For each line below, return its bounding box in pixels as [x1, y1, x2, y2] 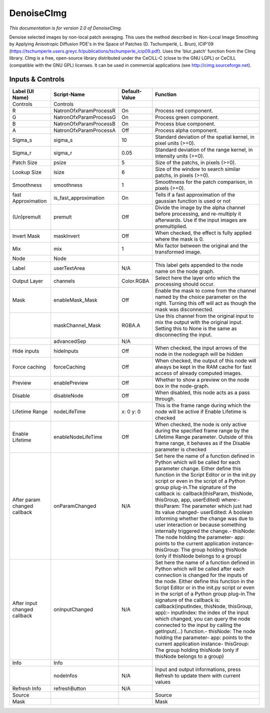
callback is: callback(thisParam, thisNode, [155, 490, 253, 497]
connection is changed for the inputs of [155, 571, 248, 578]
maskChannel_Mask [53, 322, 101, 329]
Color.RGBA [121, 277, 149, 284]
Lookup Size [12, 169, 42, 176]
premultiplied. [155, 223, 187, 230]
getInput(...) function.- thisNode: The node [155, 628, 255, 635]
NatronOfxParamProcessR [53, 107, 116, 114]
